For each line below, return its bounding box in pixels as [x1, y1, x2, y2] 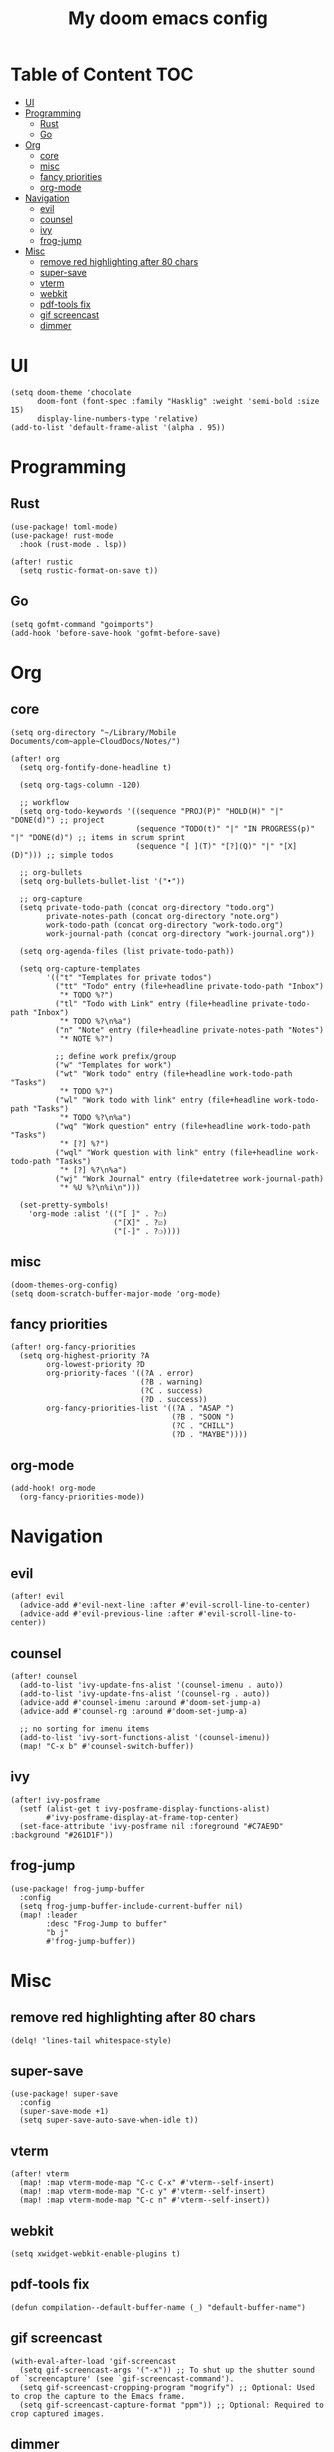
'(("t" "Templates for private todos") [46, 972, 213, 982]
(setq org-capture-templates [19, 963, 141, 974]
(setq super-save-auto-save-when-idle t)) [19, 2115, 199, 2126]
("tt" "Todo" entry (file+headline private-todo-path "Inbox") [54, 981, 325, 991]
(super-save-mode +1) [19, 2107, 110, 2117]
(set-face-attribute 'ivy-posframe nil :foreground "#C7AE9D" [19, 1821, 284, 1831]
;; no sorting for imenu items [19, 1723, 150, 1734]
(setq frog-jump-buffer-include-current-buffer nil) [19, 1901, 244, 1911]
